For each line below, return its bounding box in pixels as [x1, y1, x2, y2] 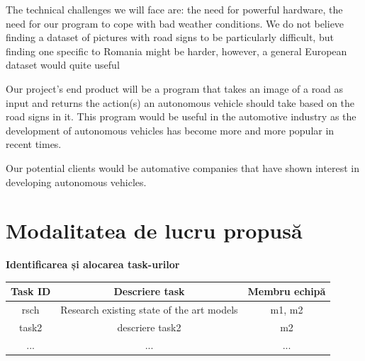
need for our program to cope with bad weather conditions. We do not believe [6, 16, 344, 30]
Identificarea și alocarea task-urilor [6, 257, 180, 272]
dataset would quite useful [6, 57, 120, 72]
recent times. [6, 137, 62, 151]
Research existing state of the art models [60, 302, 238, 317]
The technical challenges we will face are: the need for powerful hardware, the [6, 2, 343, 16]
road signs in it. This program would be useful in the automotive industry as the [6, 109, 356, 124]
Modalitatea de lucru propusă [6, 216, 303, 245]
